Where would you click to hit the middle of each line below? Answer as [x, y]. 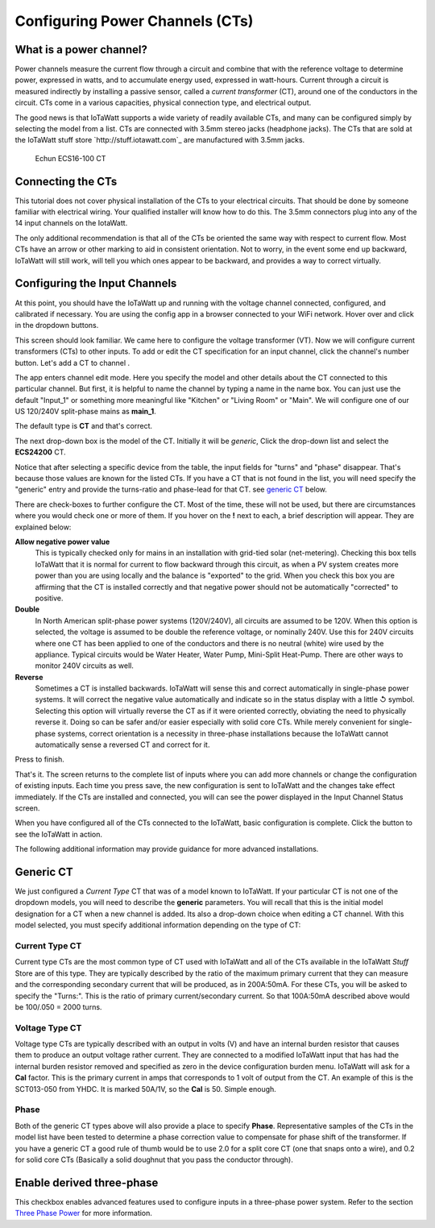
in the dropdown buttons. [57, 326]
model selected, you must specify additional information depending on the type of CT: [158, 925]
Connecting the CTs [66, 181]
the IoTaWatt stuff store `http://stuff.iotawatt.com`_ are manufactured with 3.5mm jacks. [160, 140]
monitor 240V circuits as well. [85, 666]
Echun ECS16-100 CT [70, 158]
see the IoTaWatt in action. [59, 834]
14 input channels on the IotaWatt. [71, 223]
